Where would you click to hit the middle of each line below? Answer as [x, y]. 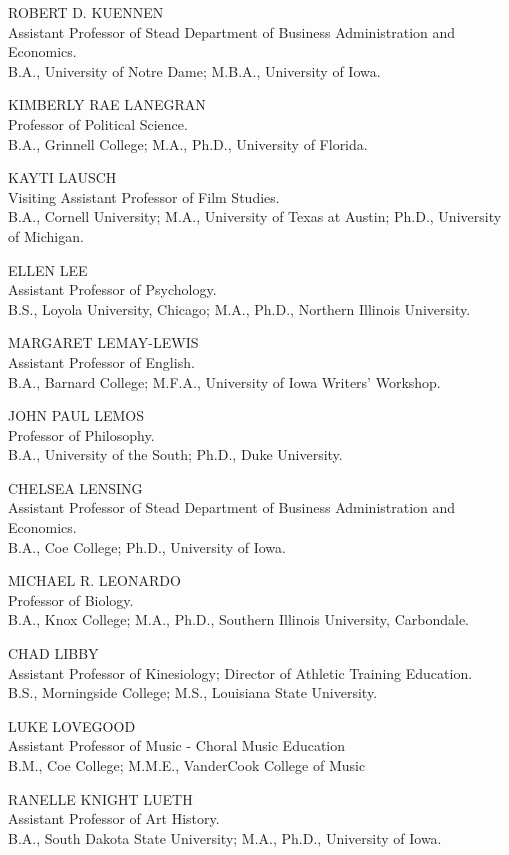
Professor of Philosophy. [81, 434]
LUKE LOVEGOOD [72, 725]
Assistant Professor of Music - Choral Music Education [177, 745]
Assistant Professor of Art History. [114, 818]
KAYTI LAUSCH [62, 177]
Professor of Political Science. [98, 123]
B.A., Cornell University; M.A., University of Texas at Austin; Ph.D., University [255, 216]
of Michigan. [46, 235]
